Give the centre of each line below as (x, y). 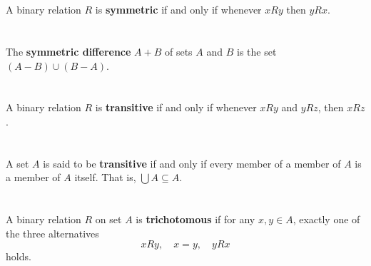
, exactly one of (326, 219)
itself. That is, (105, 177)
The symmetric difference (68, 51)
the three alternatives (52, 233)
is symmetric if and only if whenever (178, 10)
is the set (257, 51)
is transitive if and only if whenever (176, 107)
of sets (178, 51)
